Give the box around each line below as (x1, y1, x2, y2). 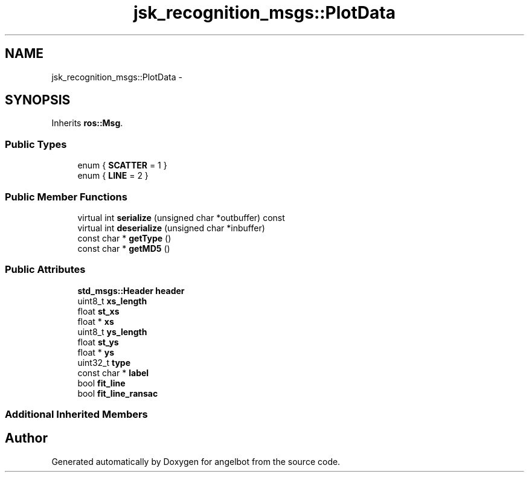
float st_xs (77, 306, 120, 316)
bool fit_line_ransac (77, 388, 158, 399)
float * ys (77, 347, 115, 357)
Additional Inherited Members (5, 408, 148, 421)
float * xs (77, 316, 114, 327)
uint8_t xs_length (77, 295, 147, 306)
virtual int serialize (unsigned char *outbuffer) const (77, 212, 285, 223)
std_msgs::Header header (77, 285, 185, 296)
